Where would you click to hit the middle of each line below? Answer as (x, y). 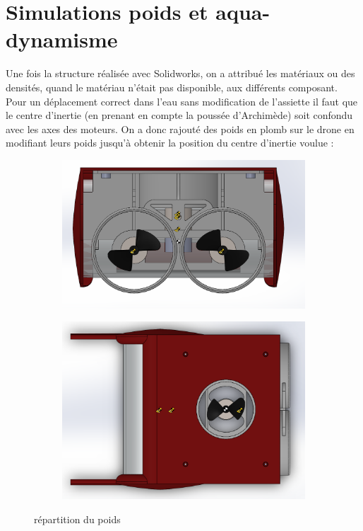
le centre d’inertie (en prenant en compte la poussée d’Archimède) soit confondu (179, 115)
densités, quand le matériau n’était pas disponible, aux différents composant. (172, 87)
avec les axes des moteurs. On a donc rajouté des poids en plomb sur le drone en (180, 129)
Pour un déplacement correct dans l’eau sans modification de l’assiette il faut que (182, 101)
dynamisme (62, 39)
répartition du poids (77, 519)
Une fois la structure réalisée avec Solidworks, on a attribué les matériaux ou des (180, 73)
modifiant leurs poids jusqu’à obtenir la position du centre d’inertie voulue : (170, 143)
